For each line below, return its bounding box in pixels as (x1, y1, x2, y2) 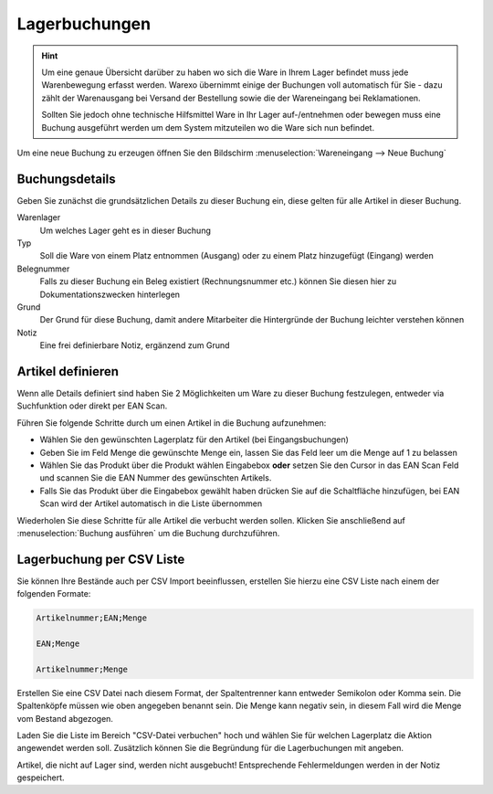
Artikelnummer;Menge (36, 663, 128, 674)
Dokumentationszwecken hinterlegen (39, 289, 181, 300)
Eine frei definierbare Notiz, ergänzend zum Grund (39, 340, 230, 351)
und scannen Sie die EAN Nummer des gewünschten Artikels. (39, 472, 272, 483)
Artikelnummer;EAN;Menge (36, 613, 148, 623)
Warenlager (16, 212, 61, 223)
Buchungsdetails (16, 171, 116, 186)
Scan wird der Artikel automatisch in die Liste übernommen (39, 498, 263, 509)
